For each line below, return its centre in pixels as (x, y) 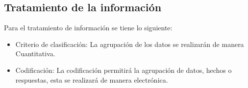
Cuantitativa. (35, 54)
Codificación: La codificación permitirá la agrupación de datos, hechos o (124, 70)
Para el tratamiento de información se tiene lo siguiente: (88, 28)
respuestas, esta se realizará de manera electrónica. (92, 79)
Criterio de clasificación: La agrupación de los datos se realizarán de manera (130, 44)
